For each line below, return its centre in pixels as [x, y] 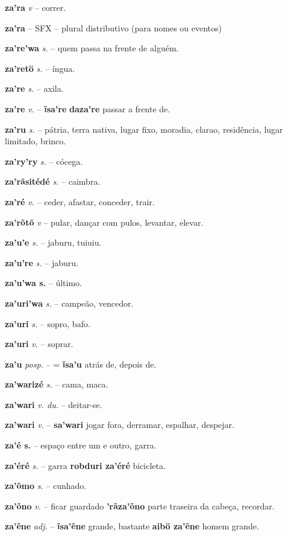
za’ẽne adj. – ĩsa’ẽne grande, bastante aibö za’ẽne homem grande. [132, 526]
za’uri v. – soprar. [39, 344]
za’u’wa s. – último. [43, 283]
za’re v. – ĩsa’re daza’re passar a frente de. [88, 108]
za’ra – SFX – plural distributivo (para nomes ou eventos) [114, 27]
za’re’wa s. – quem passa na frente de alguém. [92, 48]
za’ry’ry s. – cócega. [44, 161]
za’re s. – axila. [34, 88]
